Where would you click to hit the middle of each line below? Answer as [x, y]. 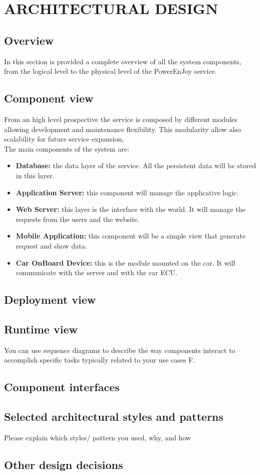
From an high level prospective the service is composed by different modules [121, 119]
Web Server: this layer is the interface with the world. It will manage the [131, 209]
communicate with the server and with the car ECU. [97, 272]
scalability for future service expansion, [64, 139]
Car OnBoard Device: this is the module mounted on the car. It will [125, 262]
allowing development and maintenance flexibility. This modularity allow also [122, 129]
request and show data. [51, 245]
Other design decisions [64, 464]
